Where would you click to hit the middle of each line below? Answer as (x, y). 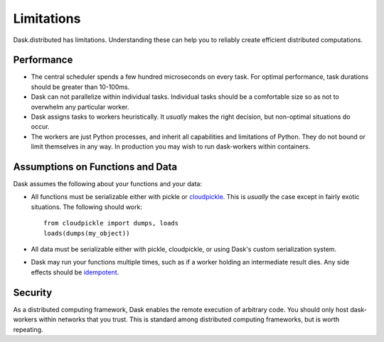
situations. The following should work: (86, 207)
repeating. (28, 329)
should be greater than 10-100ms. (80, 87)
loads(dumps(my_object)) (87, 233)
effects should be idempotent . (75, 272)
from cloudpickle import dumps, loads (111, 223)
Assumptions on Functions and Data (95, 167)
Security (33, 293)
